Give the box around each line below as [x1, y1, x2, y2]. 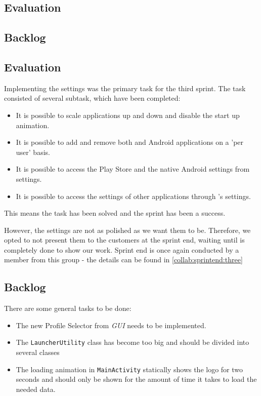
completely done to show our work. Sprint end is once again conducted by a [4, 244, 239, 255]
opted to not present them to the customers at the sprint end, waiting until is [4, 234, 245, 245]
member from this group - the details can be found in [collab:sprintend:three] [4, 254, 243, 265]
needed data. [16, 383, 56, 394]
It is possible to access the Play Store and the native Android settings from [16, 164, 250, 174]
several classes [16, 347, 60, 358]
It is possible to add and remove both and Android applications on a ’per [16, 137, 244, 147]
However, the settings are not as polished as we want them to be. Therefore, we [4, 224, 251, 235]
